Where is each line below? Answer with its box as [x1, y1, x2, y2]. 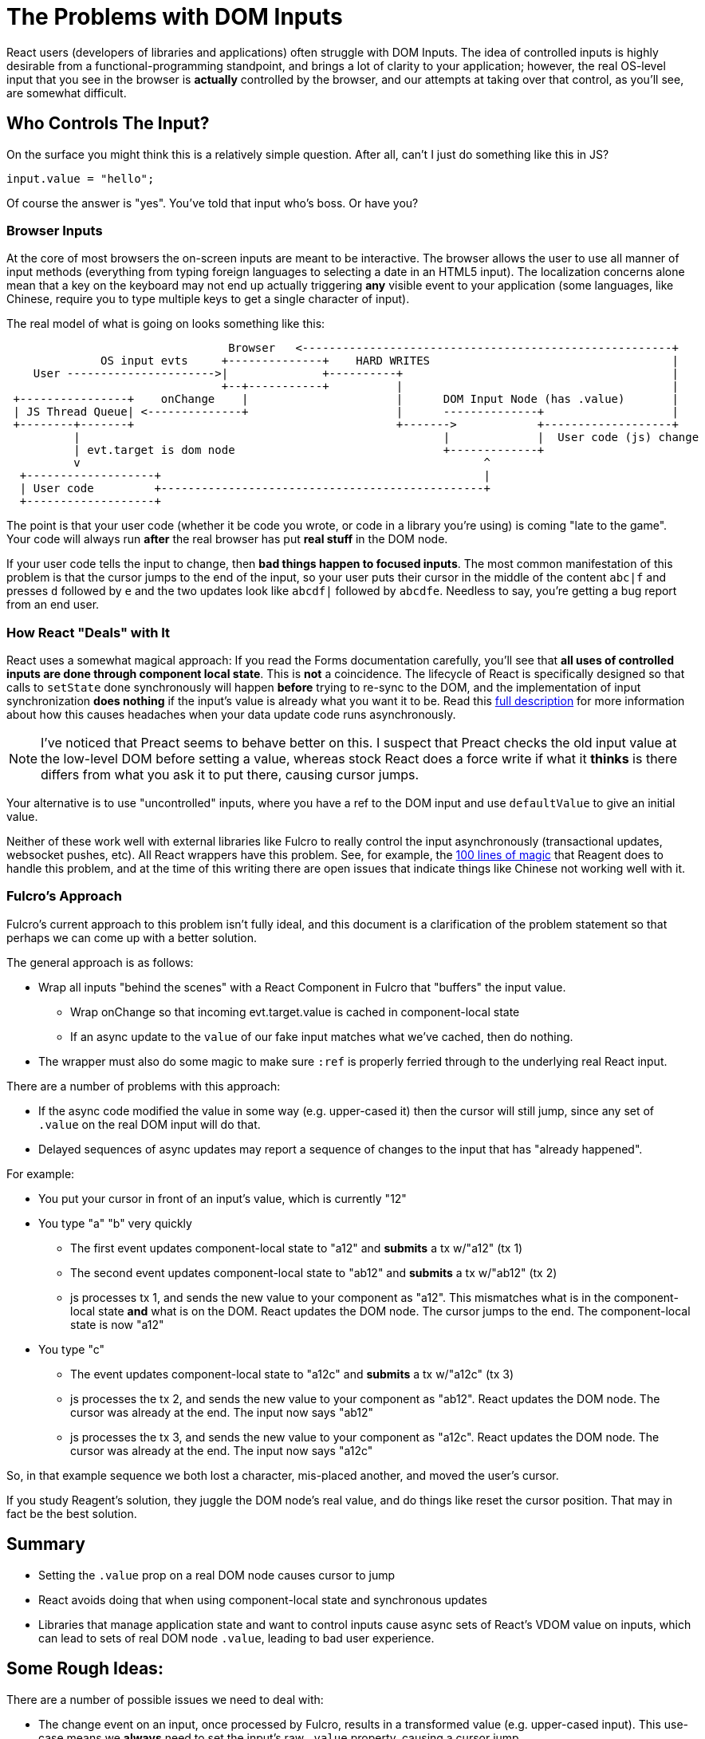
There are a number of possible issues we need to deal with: [6, 1692, 324, 1706]
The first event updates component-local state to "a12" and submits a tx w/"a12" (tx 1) [70, 1240, 523, 1255]
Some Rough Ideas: [6, 1658, 163, 1679]
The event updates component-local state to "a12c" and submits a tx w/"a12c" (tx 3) [70, 1366, 514, 1381]
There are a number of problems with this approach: [6, 1078, 281, 1093]
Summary [6, 1534, 85, 1555]
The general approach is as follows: [6, 955, 194, 969]
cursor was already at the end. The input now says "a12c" [70, 1443, 373, 1457]
